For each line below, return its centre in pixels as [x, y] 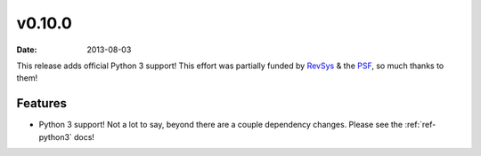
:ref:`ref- [420, 125]
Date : [27, 50]
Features [41, 103]
